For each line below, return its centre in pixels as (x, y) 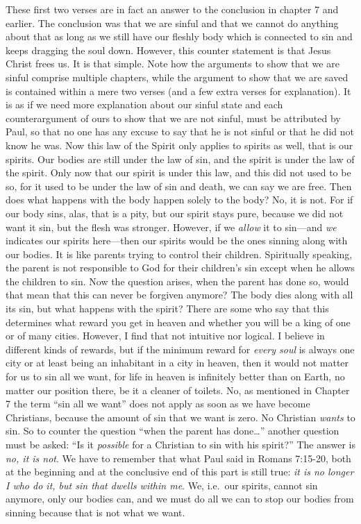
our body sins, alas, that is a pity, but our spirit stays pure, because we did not (175, 213)
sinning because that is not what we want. (95, 512)
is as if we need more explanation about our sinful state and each (144, 104)
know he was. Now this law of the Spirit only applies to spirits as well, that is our (179, 145)
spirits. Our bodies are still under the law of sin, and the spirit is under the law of (180, 159)
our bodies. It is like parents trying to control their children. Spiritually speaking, (179, 254)
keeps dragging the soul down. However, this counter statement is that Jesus (168, 50)
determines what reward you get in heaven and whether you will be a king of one (178, 322)
